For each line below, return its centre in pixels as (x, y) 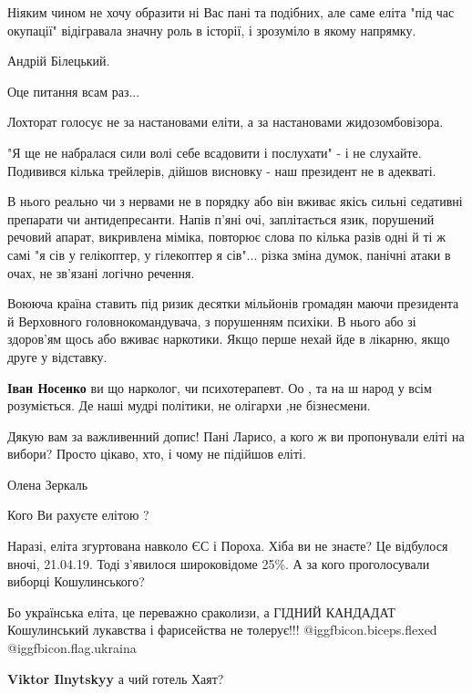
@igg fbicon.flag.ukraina (72, 648)
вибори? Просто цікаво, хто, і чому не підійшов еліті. (157, 454)
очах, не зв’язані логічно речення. (101, 272)
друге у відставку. (57, 356)
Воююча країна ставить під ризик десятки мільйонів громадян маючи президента (233, 303)
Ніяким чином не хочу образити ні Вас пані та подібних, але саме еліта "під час (231, 12)
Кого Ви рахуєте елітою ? (78, 515)
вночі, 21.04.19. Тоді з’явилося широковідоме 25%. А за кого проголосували (219, 563)
